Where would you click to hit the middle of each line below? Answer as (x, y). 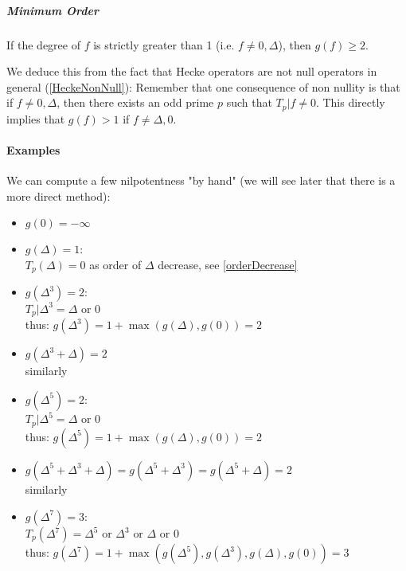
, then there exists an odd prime (135, 102)
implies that (36, 118)
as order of (115, 264)
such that (249, 102)
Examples (33, 149)
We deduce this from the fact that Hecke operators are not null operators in (192, 71)
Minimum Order (53, 10)
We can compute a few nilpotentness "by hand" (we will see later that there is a (201, 180)
